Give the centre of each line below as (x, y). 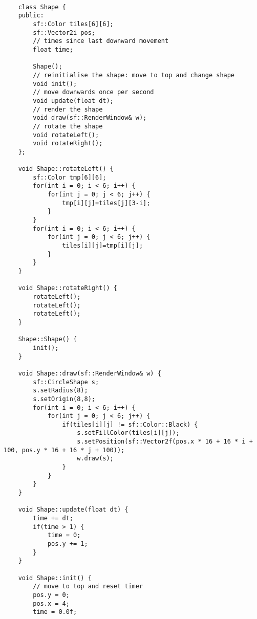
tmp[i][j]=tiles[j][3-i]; (106, 203)
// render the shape (68, 109)
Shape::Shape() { (48, 339)
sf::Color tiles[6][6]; (73, 24)
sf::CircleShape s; (66, 382)
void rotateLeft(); (66, 135)
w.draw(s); (95, 459)
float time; (53, 49)
